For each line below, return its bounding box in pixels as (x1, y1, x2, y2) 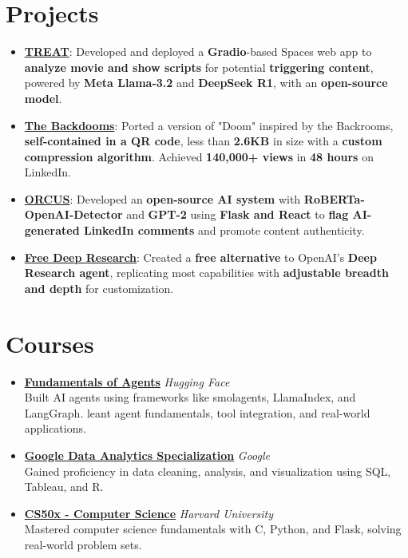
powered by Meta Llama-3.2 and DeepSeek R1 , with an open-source (24, 74, 388, 91)
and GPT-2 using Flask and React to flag (126, 206, 349, 223)
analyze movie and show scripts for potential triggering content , (24, 58, 374, 75)
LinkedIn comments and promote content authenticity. (83, 222, 365, 239)
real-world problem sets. (24, 536, 142, 552)
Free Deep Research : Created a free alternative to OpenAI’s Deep (24, 248, 377, 265)
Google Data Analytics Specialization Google (24, 446, 271, 463)
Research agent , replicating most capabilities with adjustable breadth (24, 264, 389, 281)
